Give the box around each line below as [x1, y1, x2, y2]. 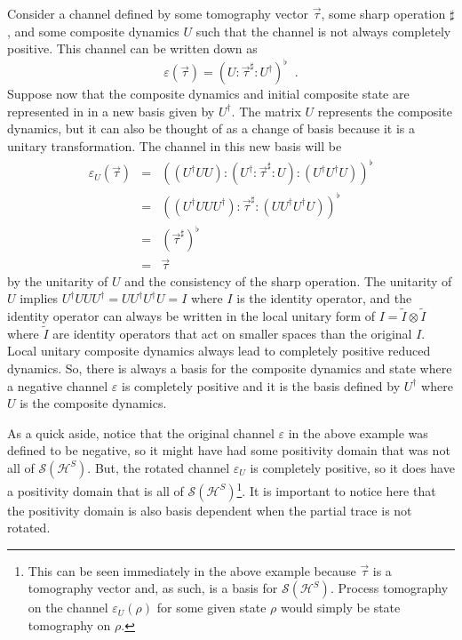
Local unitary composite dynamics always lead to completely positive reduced [7, 341, 431, 360]
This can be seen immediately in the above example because [28, 561, 356, 580]
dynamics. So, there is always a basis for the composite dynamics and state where [7, 358, 452, 377]
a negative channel [7, 376, 108, 395]
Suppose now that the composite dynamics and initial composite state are [7, 84, 410, 103]
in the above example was [288, 423, 428, 442]
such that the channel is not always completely [195, 21, 451, 40]
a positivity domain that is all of [7, 481, 184, 500]
